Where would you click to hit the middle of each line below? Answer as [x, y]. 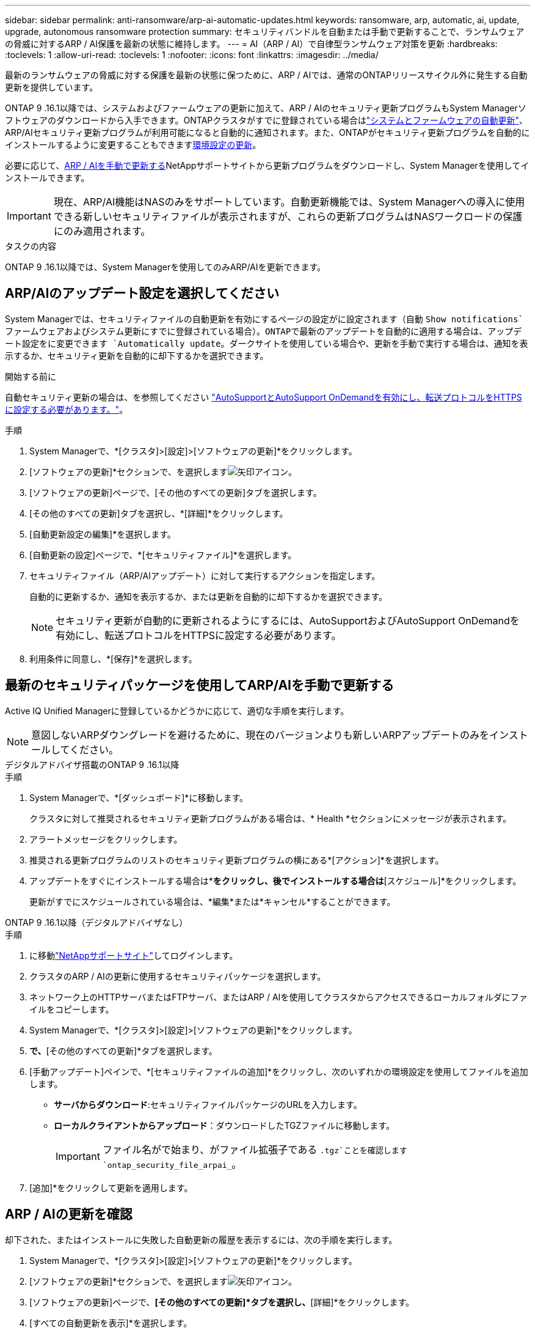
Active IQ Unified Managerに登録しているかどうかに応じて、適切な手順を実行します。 [177, 711]
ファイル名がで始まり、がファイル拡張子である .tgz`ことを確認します [255, 1149]
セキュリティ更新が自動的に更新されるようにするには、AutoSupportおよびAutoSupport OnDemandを [288, 620]
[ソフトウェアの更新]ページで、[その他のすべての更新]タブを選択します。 [176, 492]
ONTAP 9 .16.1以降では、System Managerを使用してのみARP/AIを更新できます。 [166, 267]
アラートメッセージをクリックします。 [106, 839]
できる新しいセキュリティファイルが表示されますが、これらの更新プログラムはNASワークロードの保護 [288, 216]
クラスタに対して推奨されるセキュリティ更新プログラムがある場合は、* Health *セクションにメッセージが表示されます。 [271, 818]
